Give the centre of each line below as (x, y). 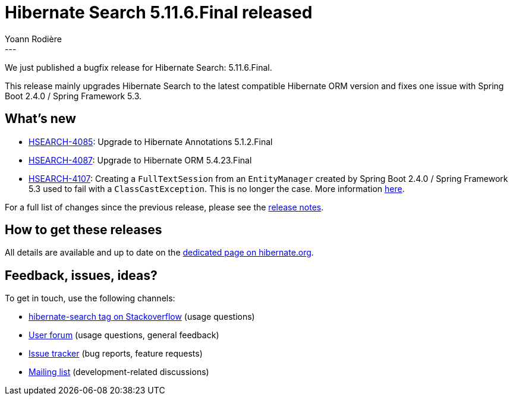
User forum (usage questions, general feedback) (124, 335)
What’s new (40, 119)
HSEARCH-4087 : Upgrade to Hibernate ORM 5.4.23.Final (140, 160)
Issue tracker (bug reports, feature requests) (116, 354)
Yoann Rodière (33, 39)
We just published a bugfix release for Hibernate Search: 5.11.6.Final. (139, 67)
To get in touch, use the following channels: (90, 298)
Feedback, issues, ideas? (81, 275)
